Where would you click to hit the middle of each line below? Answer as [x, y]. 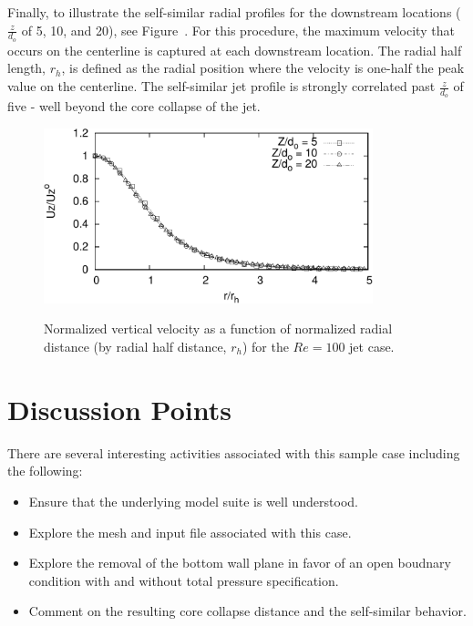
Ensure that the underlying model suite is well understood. [193, 501]
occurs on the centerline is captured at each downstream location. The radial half [235, 50]
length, [27, 68]
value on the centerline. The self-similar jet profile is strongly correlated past [221, 86]
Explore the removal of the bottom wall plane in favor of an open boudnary [240, 563]
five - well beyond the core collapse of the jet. [134, 106]
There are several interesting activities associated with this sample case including [234, 452]
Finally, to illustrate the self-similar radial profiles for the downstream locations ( [234, 12]
